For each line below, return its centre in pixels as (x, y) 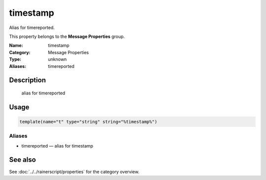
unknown (57, 60)
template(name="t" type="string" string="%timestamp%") (88, 121)
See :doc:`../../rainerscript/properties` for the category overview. (74, 172)
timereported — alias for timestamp (57, 146)
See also (23, 160)
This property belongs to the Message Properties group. (67, 36)
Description (28, 80)
